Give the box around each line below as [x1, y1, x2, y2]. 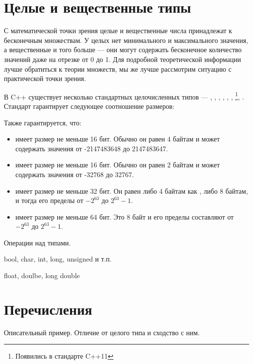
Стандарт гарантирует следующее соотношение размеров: [4, 101, 175, 111]
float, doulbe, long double [4, 270, 80, 281]
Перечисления [4, 299, 92, 319]
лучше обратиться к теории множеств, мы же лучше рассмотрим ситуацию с [4, 63, 232, 74]
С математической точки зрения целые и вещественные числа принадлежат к [4, 25, 232, 36]
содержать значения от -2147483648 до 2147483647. [15, 143, 168, 153]
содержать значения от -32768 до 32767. [15, 169, 134, 179]
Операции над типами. [4, 237, 71, 247]
